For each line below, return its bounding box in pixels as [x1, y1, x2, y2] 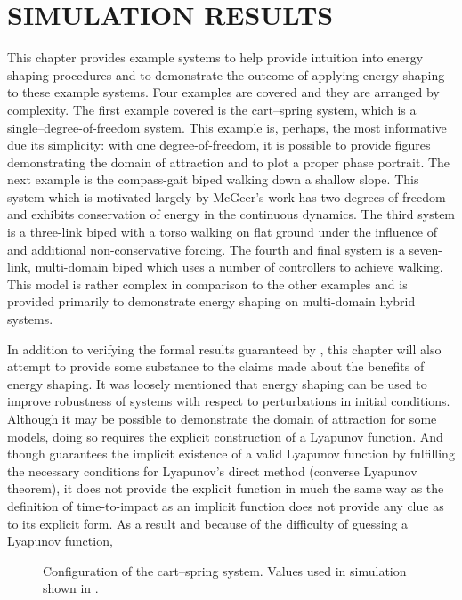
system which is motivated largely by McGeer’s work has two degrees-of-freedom [7, 187, 446, 206]
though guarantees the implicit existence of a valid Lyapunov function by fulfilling [7, 444, 455, 463]
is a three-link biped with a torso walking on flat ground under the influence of [7, 223, 437, 241]
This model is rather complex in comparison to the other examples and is [7, 274, 408, 293]
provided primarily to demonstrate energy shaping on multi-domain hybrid [7, 292, 416, 311]
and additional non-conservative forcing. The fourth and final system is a [7, 239, 405, 258]
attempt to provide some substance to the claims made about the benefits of [7, 357, 425, 376]
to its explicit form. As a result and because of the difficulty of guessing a [7, 514, 409, 532]
